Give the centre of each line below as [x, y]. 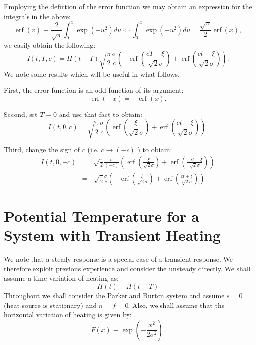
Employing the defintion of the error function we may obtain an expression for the [128, 6]
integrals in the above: [37, 16]
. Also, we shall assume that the [176, 305]
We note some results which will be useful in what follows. [92, 73]
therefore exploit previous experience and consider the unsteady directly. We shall [127, 268]
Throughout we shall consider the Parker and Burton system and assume [114, 295]
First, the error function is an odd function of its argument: [94, 90]
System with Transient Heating [112, 235]
